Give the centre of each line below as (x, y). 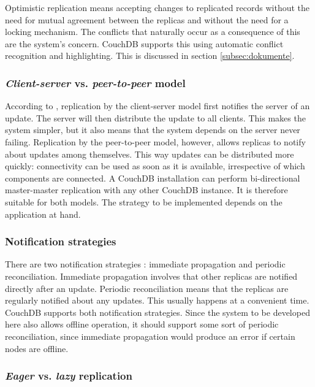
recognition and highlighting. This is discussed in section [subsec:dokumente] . (150, 56)
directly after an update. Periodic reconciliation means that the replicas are (147, 288)
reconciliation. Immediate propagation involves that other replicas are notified (151, 276)
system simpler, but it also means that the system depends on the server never (153, 130)
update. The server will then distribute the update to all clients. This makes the (155, 117)
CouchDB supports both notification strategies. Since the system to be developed (157, 312)
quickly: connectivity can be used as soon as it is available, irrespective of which (155, 166)
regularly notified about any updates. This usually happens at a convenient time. (157, 300)
